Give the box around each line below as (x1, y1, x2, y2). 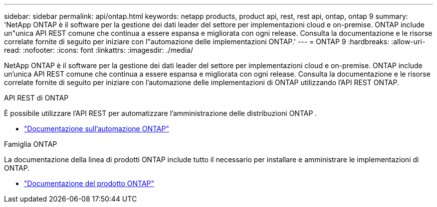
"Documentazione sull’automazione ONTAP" (24, 124, 169, 133)
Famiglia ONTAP (4, 140, 57, 148)
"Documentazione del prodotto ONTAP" (24, 179, 155, 188)
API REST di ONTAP (4, 94, 69, 102)
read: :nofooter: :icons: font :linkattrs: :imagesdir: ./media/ (4, 46, 193, 54)
